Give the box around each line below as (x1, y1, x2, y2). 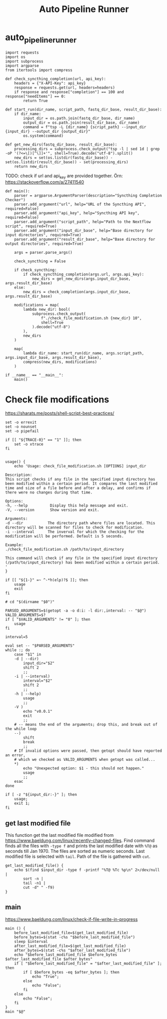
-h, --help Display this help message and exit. (5, 503, 128, 508)
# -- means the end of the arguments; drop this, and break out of (14, 722, 157, 727)
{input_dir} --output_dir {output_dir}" (5, 129, 91, 134)
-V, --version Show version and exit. (5, 507, 99, 513)
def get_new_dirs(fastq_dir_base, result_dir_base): (5, 142, 117, 147)
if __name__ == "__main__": (5, 373, 64, 378)
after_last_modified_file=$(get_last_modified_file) (14, 943, 126, 948)
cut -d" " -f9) (23, 885, 55, 890)
